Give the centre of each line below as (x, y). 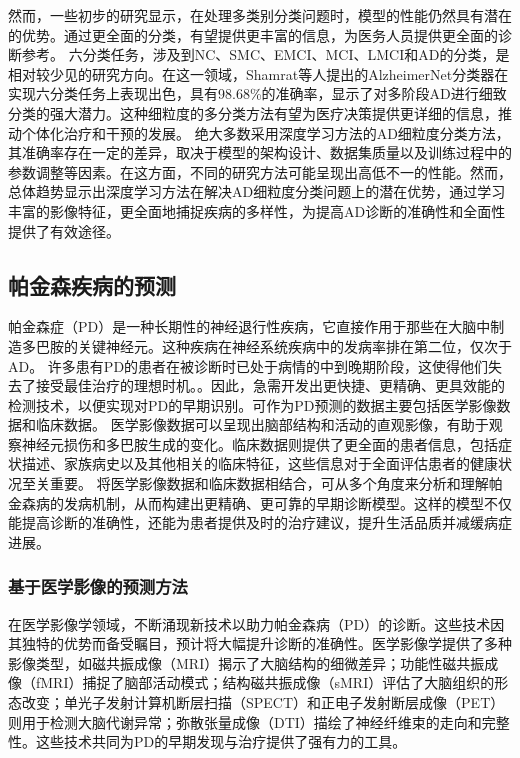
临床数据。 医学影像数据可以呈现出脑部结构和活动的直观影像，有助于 (262, 424)
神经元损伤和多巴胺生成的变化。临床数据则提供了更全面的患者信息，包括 (259, 443)
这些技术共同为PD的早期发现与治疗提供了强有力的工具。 (221, 741)
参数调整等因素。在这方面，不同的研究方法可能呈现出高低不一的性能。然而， (260, 171)
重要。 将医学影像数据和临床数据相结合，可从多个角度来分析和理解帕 (276, 483)
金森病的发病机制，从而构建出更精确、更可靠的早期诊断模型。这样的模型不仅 (260, 502)
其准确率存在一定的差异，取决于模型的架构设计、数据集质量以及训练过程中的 (260, 152)
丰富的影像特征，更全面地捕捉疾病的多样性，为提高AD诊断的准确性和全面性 (257, 210)
